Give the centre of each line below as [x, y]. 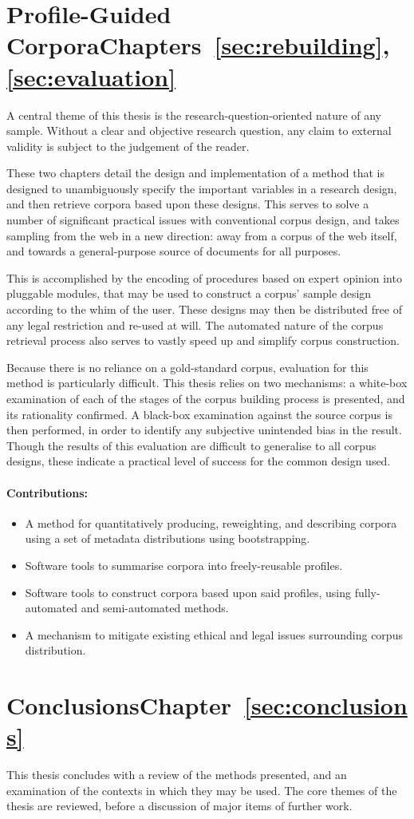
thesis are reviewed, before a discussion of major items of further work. [179, 806]
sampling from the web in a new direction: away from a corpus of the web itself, [202, 235]
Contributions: [47, 492]
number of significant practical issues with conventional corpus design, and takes [203, 220]
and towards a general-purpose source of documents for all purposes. [174, 251]
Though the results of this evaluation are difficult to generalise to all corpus [191, 445]
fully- [367, 592]
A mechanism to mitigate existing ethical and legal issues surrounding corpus [214, 634]
